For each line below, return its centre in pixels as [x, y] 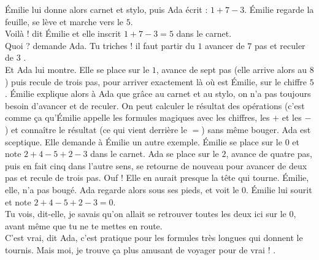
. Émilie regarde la [279, 9]
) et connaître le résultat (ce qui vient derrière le [96, 129]
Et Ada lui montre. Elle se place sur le [77, 69]
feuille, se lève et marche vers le [64, 21]
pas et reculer [280, 45]
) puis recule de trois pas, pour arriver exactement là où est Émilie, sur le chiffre [156, 81]
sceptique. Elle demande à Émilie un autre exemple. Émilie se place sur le [144, 141]
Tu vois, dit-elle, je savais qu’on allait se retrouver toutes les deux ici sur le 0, [151, 214]
